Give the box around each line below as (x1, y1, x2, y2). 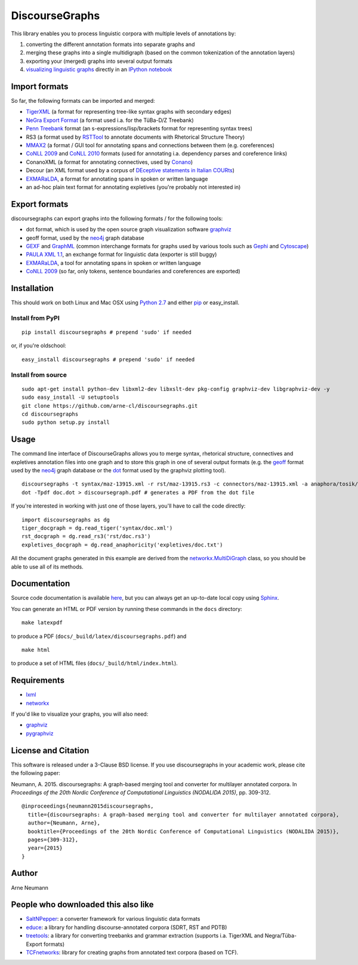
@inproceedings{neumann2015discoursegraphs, (21, 803, 155, 810)
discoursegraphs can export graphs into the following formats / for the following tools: (11, 215, 223, 222)
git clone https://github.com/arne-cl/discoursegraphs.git (21, 402, 198, 409)
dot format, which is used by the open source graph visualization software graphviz (26, 226, 232, 233)
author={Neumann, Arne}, (27, 820, 101, 826)
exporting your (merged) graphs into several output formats (26, 57, 173, 65)
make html (21, 646, 50, 653)
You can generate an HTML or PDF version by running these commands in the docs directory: (11, 605, 242, 612)
